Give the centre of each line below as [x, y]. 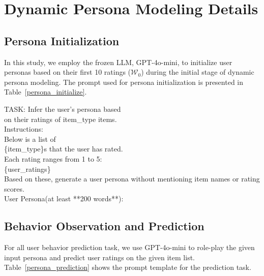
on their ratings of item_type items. [61, 119]
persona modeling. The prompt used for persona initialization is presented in [124, 82]
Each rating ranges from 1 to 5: [53, 158]
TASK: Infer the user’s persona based [63, 109]
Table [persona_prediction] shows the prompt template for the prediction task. [128, 267]
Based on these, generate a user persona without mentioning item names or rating [132, 179]
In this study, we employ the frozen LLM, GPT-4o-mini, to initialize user [118, 62]
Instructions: [24, 129]
